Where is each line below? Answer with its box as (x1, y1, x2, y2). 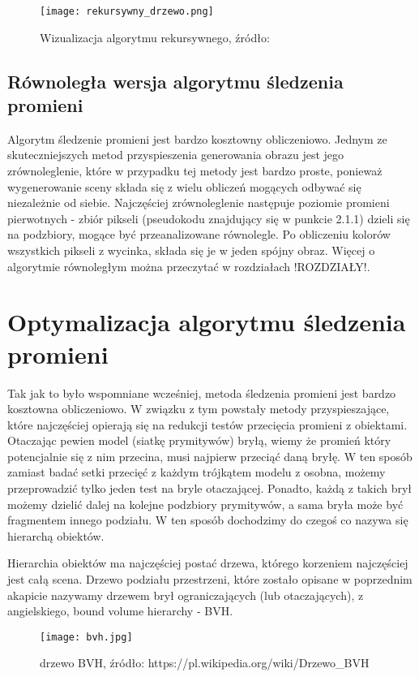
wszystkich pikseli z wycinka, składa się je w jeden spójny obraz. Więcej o (7, 242, 375, 258)
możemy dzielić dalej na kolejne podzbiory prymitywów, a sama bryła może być (7, 495, 404, 512)
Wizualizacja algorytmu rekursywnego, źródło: (40, 28, 270, 45)
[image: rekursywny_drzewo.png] (40, 6, 214, 17)
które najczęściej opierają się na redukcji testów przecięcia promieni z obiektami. (7, 416, 408, 433)
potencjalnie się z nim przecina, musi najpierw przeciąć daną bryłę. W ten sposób (7, 447, 413, 464)
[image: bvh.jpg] (40, 631, 133, 643)
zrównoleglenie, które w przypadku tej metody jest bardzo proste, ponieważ (7, 162, 383, 179)
